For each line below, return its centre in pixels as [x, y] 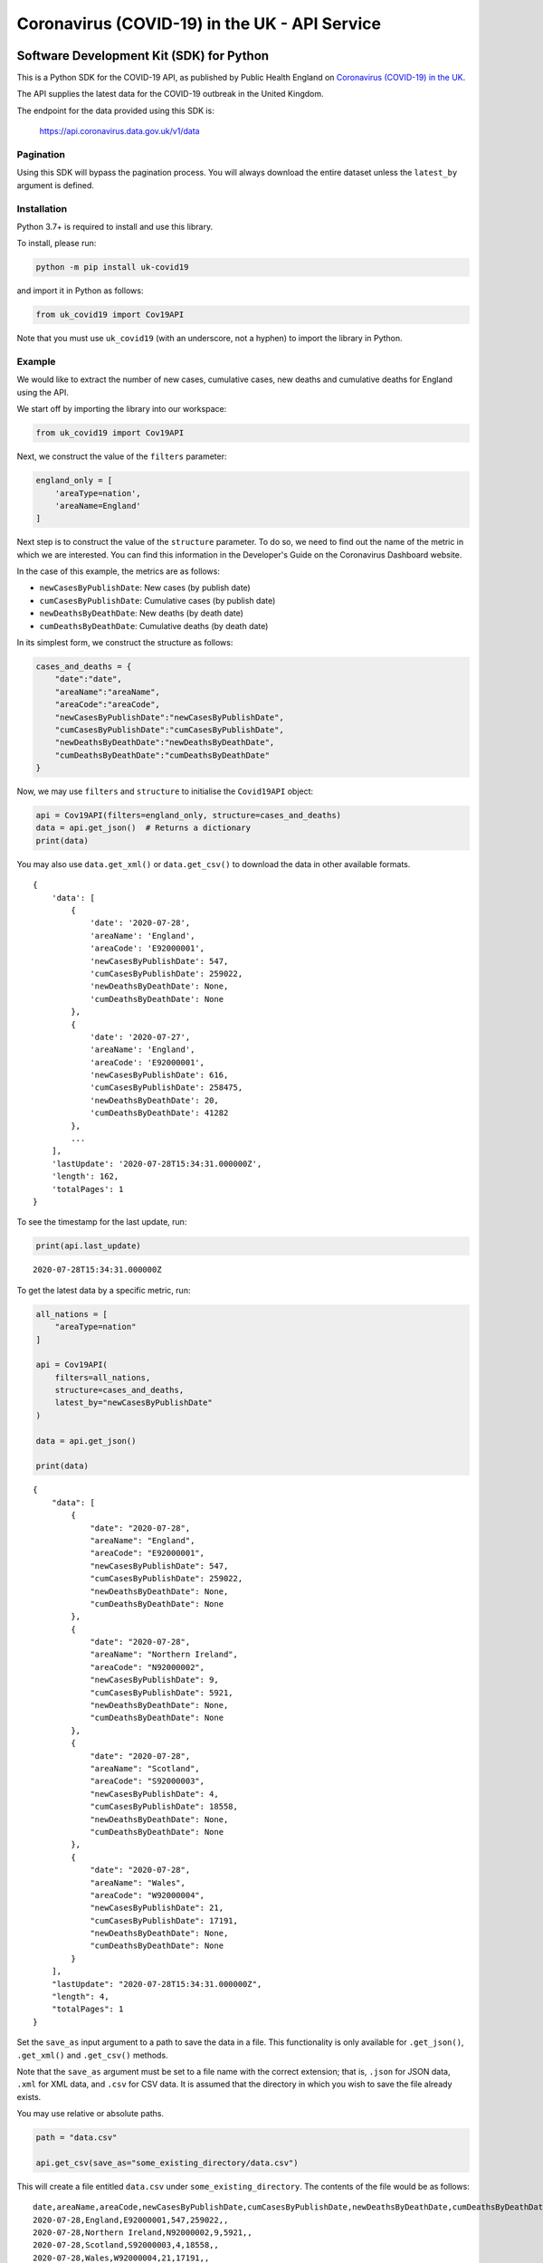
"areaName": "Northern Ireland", [164, 1655]
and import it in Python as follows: [80, 291]
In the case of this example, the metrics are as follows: [119, 571]
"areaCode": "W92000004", [148, 1895]
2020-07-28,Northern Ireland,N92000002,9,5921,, [143, 2233]
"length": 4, [80, 1997]
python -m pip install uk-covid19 [112, 267]
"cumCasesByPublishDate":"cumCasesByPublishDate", [169, 730]
